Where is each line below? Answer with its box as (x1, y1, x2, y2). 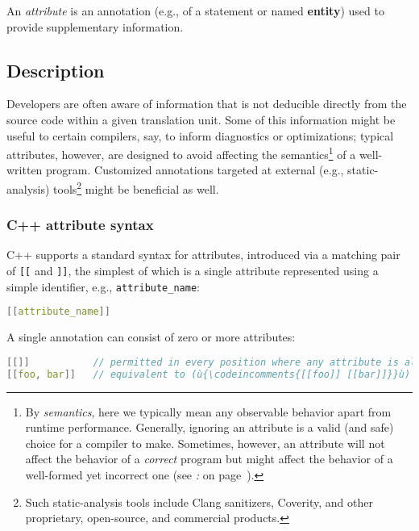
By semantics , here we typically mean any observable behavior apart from (25, 403, 392, 420)
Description (6, 57, 105, 82)
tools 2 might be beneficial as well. (53, 178, 219, 197)
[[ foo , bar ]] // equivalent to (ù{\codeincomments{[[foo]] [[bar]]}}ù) (6, 368, 411, 380)
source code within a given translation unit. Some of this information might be (6, 111, 396, 128)
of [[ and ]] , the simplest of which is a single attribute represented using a (6, 262, 379, 279)
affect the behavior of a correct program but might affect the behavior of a (25, 450, 393, 467)
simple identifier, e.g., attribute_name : (6, 278, 200, 295)
